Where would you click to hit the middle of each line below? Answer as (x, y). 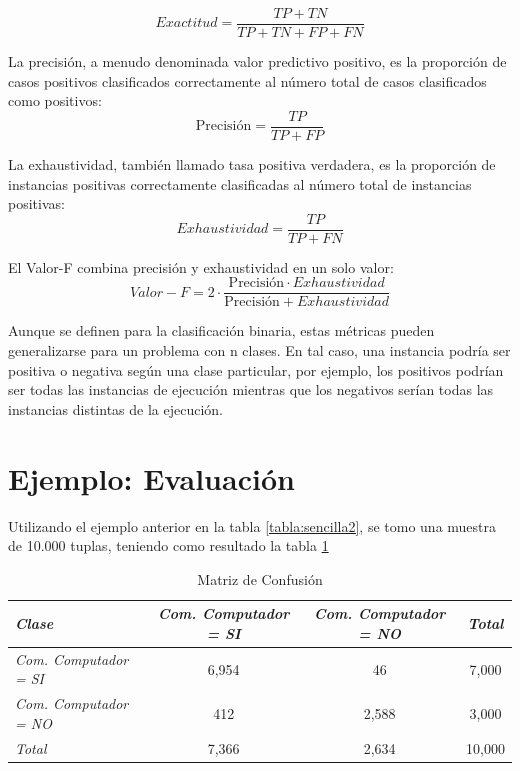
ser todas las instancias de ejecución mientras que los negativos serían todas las (251, 389)
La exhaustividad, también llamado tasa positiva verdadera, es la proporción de (252, 163)
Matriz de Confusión (260, 578)
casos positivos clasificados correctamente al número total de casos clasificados (247, 80)
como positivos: (55, 100)
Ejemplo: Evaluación (151, 477)
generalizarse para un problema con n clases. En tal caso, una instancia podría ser (259, 350)
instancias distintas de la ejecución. (115, 408)
